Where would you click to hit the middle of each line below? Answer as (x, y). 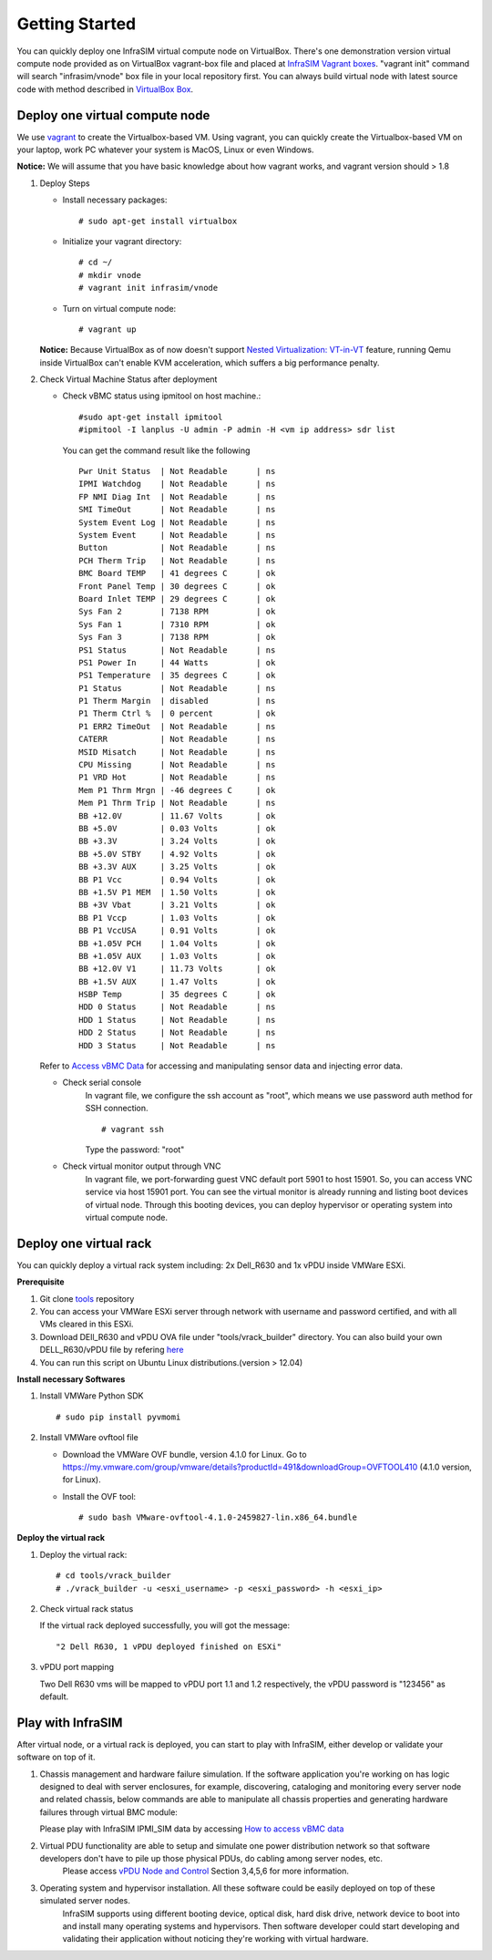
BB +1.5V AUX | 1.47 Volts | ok (177, 981)
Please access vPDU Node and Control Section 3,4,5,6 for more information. (206, 1871)
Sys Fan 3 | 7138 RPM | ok (177, 637)
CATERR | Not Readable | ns (177, 739)
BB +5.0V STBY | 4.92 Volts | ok (177, 854)
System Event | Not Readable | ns (177, 535)
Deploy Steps (65, 183)
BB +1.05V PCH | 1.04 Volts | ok (177, 943)
